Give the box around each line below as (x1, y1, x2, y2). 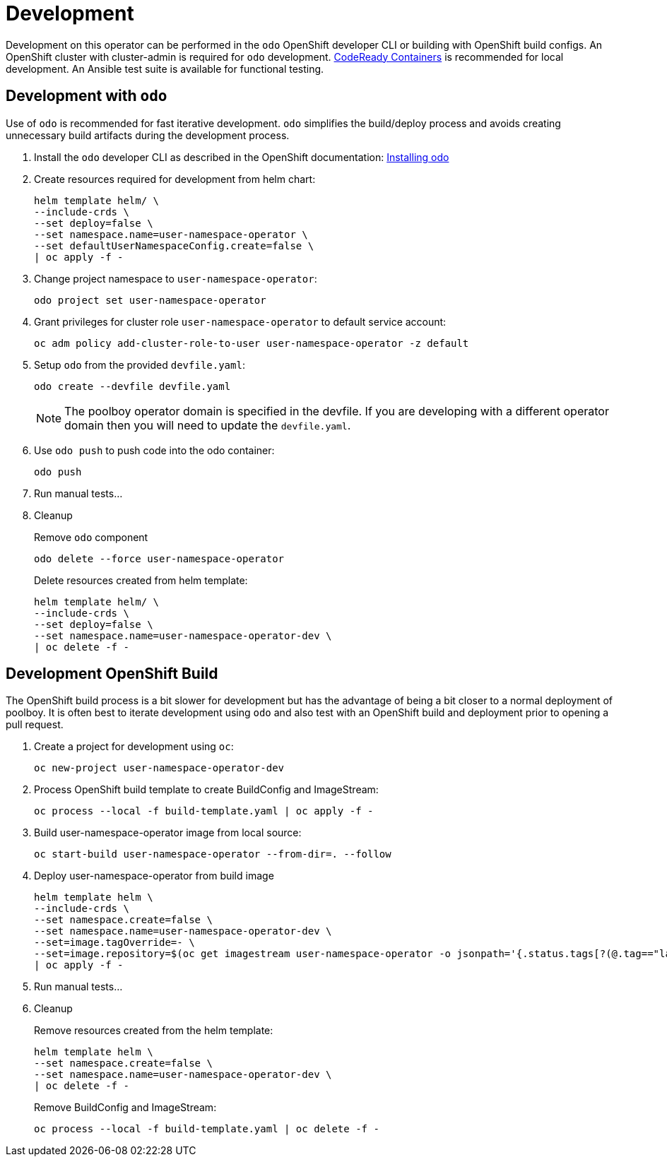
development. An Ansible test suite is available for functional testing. (6, 62, 324, 75)
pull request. (6, 718, 64, 731)
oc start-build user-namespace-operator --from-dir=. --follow (34, 848, 391, 860)
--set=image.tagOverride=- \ (34, 937, 195, 949)
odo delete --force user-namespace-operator (34, 552, 285, 564)
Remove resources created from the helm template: (34, 1024, 273, 1037)
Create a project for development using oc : (34, 740, 234, 753)
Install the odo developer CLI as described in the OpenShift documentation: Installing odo (34, 150, 449, 163)
